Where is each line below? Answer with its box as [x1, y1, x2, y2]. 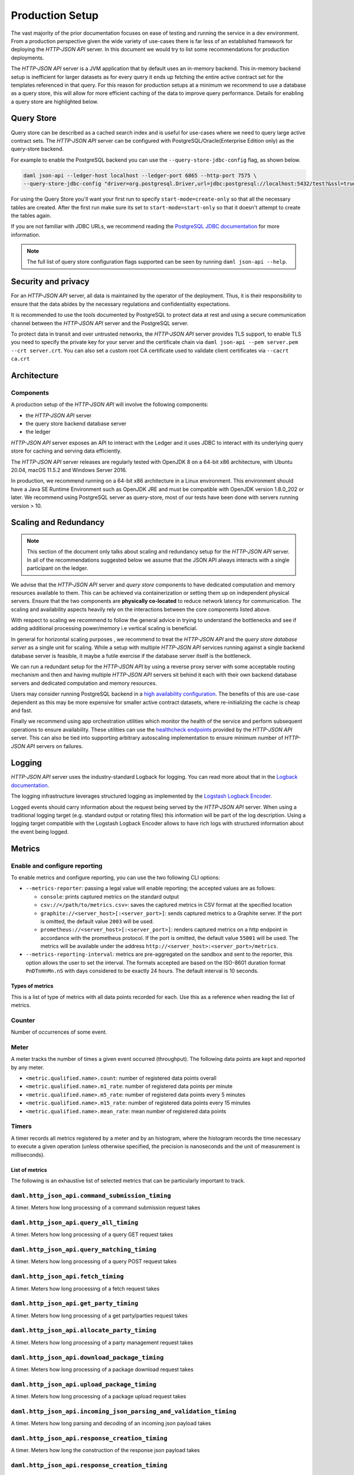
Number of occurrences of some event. [11, 1028, 107, 1035]
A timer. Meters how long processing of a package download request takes [11, 1366, 194, 1373]
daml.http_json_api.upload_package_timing [11, 1381, 156, 1388]
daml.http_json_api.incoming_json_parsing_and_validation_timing [11, 1407, 237, 1415]
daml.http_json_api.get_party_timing [11, 1300, 139, 1307]
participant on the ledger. [27, 565, 88, 572]
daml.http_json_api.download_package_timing [11, 1353, 164, 1361]
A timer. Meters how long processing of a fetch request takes [11, 1285, 160, 1292]
